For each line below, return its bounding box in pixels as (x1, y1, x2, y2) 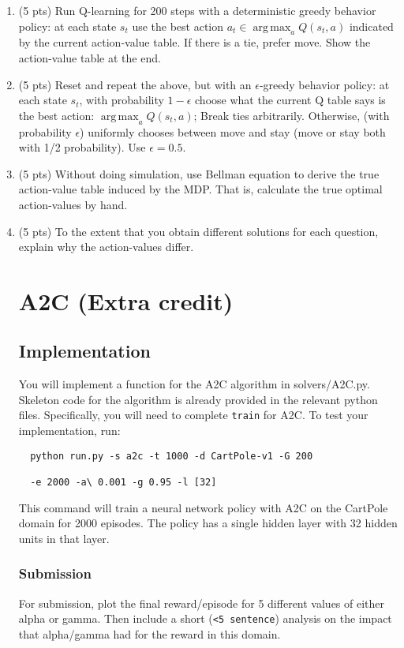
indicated (349, 17, 394, 34)
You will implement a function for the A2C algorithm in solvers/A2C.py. (18, 376, 370, 392)
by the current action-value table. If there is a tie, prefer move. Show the (18, 34, 371, 51)
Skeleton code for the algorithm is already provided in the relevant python (18, 391, 378, 407)
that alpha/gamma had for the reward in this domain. (18, 625, 281, 642)
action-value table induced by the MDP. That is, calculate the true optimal (18, 181, 383, 197)
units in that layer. (18, 530, 110, 546)
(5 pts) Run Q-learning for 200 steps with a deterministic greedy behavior (18, 2, 376, 18)
